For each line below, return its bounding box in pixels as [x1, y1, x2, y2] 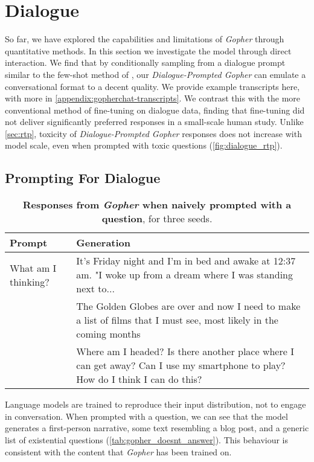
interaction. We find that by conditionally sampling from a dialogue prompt [5, 56, 286, 69]
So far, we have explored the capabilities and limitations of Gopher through [5, 33, 284, 45]
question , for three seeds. [101, 211, 213, 226]
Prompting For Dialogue [5, 168, 161, 187]
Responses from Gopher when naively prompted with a [22, 197, 292, 212]
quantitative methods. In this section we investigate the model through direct [5, 44, 292, 57]
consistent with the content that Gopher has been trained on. [5, 445, 232, 458]
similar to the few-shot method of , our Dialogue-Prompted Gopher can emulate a [5, 68, 306, 80]
